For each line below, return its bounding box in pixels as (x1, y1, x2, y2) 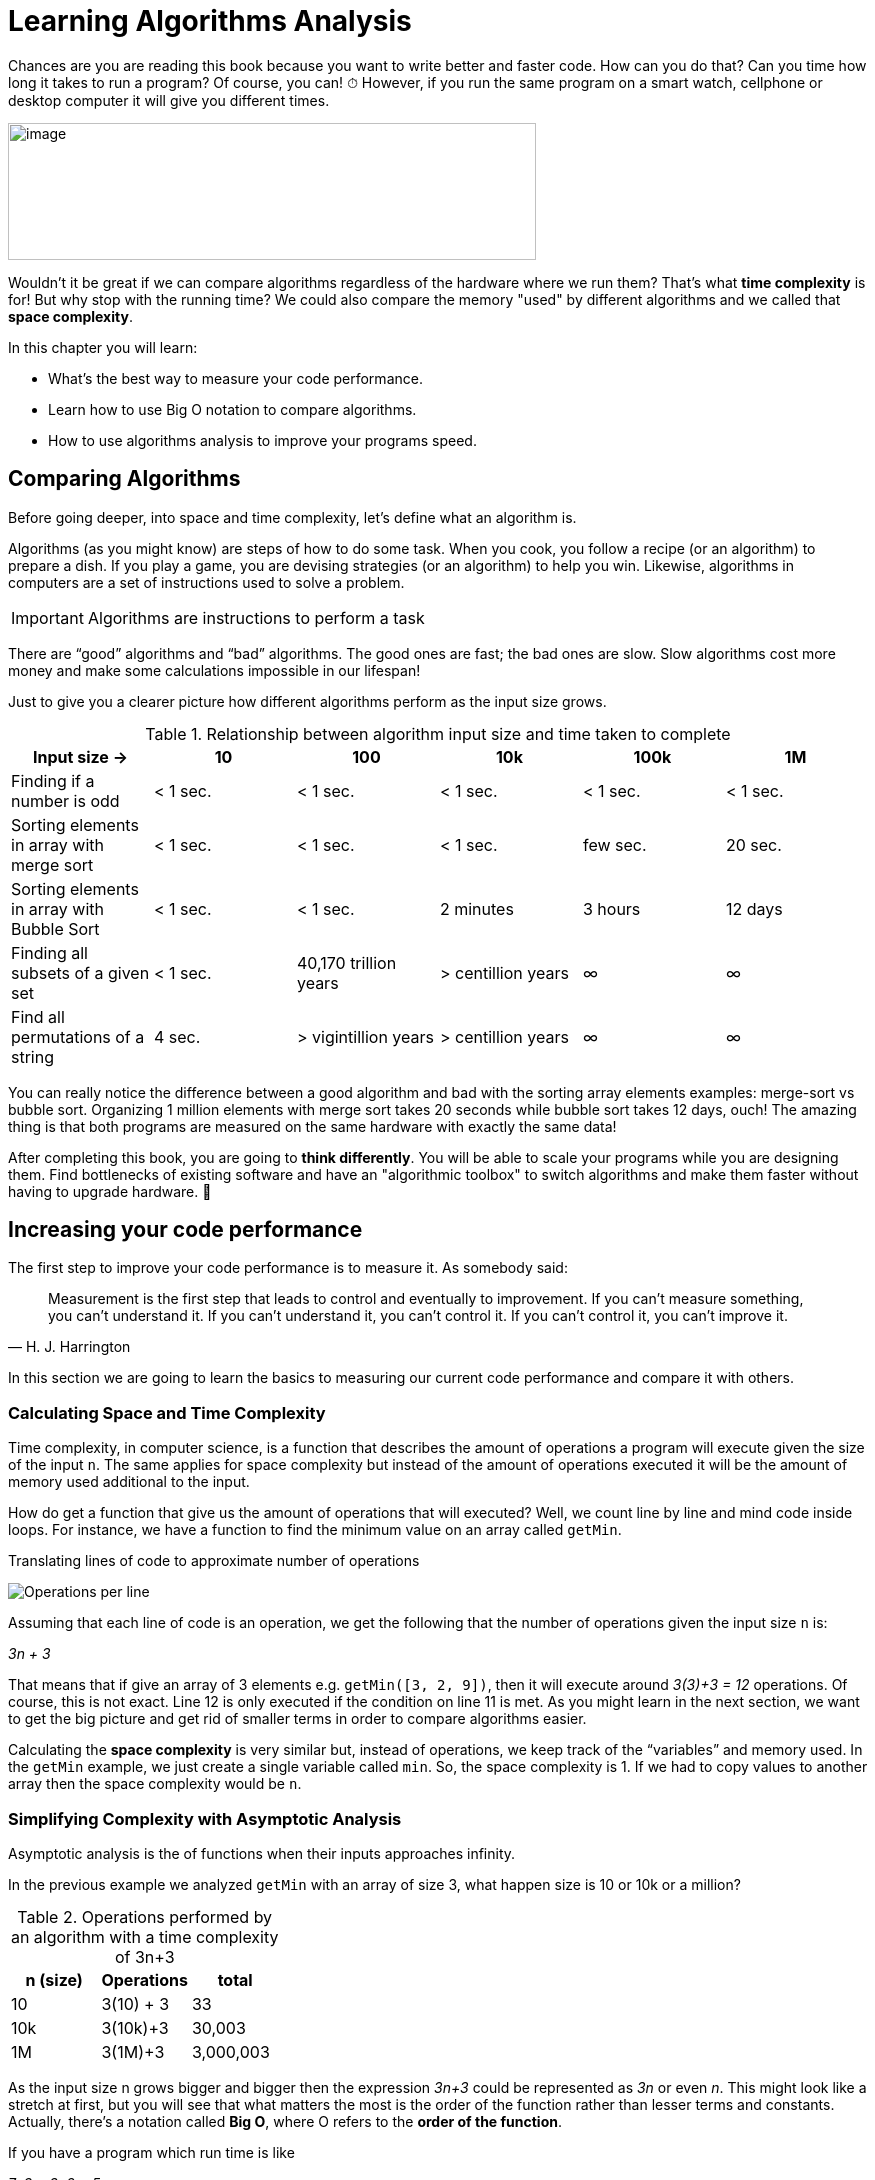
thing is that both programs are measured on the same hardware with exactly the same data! (8, 1117, 617, 1135)
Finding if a (11, 770, 95, 791)
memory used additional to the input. (8, 1473, 250, 1491)
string (11, 1046, 54, 1067)
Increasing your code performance (8, 1217, 363, 1243)
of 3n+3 (114, 1946, 175, 1967)
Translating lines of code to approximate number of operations (8, 1552, 420, 1570)
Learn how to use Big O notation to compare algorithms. (48, 400, 417, 418)
